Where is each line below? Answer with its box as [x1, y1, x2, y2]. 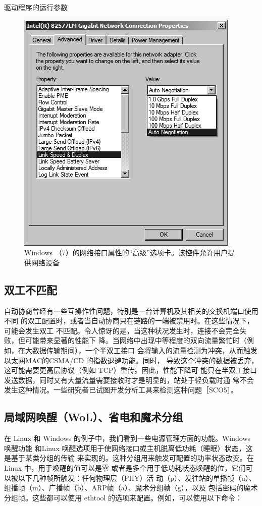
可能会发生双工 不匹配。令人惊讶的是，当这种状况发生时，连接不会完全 [4, 325, 240, 335]
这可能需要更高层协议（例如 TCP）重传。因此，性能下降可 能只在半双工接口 [4, 365, 257, 375]
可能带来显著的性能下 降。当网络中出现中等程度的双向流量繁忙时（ [25, 335, 247, 346]
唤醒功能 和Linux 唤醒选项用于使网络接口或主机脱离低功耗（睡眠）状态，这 [4, 442, 253, 453]
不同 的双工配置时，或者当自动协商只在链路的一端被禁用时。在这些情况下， [4, 315, 254, 326]
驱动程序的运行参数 [4, 2, 68, 12]
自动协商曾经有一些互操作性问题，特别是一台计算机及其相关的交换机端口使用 [4, 305, 258, 316]
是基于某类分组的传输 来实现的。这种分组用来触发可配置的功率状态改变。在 [4, 453, 254, 463]
